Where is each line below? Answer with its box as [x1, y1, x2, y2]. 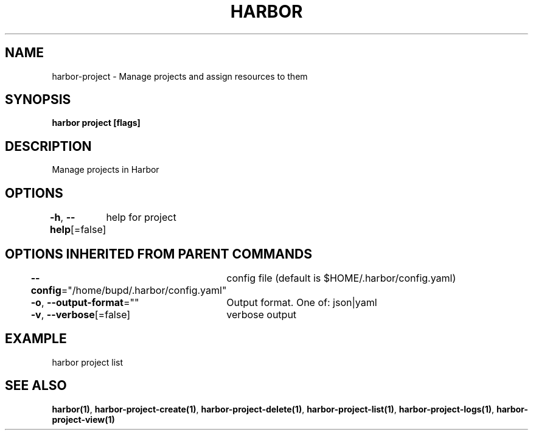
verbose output [226, 308, 297, 321]
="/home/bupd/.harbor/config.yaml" [61, 284, 227, 296]
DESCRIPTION [5, 138, 92, 154]
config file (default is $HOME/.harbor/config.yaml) [226, 271, 456, 284]
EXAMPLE [5, 331, 67, 347]
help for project [106, 211, 176, 224]
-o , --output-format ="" [30, 296, 139, 308]
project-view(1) [52, 414, 115, 425]
